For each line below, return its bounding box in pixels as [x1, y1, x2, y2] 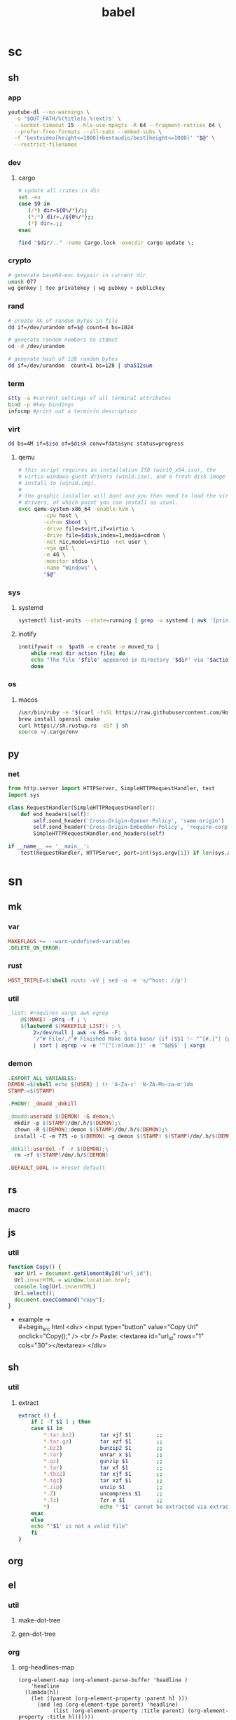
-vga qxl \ [43, 545, 76, 552]
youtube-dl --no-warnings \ [8, 108, 90, 116]
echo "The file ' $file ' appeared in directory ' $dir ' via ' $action [31, 656, 232, 663]
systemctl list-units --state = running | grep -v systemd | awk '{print [18, 617, 232, 625]
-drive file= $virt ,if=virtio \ [43, 525, 135, 532]
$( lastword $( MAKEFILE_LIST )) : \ [20, 1022, 121, 1029]
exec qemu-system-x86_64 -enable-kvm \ [18, 506, 135, 513]
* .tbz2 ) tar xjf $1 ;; [43, 1471, 163, 1478]
